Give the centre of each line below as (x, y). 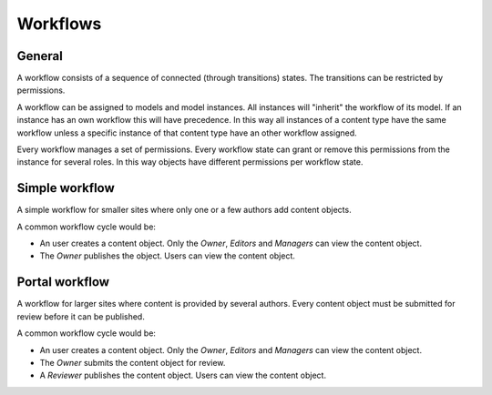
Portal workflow (63, 282)
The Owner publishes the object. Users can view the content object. (168, 256)
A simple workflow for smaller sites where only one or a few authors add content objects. (184, 210)
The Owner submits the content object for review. (133, 362)
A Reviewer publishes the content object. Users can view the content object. (183, 375)
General (40, 56)
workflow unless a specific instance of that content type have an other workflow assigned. (187, 133)
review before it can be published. (81, 316)
